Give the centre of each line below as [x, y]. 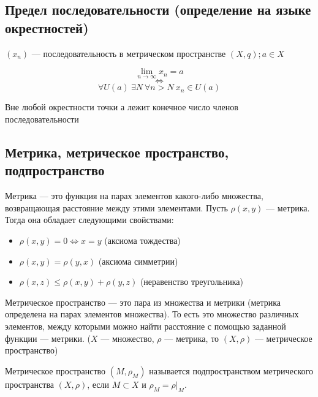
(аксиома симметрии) [138, 261]
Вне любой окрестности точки [62, 107]
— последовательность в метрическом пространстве [129, 53]
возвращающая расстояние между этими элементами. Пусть [116, 207]
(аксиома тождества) [142, 240]
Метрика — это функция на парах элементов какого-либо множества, [134, 196]
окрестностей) [47, 27]
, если [98, 384]
